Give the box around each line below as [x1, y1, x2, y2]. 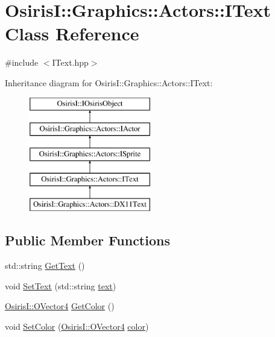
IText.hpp [52, 56, 89, 69]
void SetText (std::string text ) [5, 279, 116, 292]
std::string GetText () [5, 259, 85, 272]
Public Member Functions [5, 231, 170, 250]
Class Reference [5, 21, 139, 46]
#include [5, 56, 39, 69]
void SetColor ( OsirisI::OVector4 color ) [5, 320, 149, 333]
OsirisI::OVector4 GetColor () [5, 300, 115, 312]
